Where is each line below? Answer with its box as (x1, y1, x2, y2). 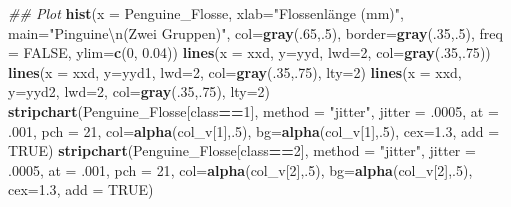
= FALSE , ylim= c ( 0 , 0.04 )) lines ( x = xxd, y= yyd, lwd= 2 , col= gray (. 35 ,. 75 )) (8, 42, 491, 63)
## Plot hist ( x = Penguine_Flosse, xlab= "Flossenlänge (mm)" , (8, 3, 404, 23)
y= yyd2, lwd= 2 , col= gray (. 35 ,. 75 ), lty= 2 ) (8, 81, 271, 102)
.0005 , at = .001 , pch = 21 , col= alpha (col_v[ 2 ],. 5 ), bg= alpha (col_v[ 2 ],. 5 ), (8, 159, 473, 180)
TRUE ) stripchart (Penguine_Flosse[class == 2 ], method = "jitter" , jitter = (8, 140, 476, 161)
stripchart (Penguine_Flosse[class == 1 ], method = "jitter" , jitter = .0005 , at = (8, 100, 499, 121)
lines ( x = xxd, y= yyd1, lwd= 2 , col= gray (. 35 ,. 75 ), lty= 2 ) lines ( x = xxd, (8, 61, 462, 82)
